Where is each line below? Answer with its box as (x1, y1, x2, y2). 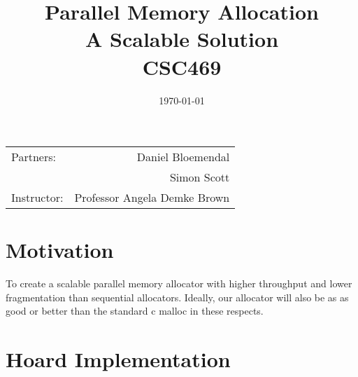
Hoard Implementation (6, 345, 231, 373)
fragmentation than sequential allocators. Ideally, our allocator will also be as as (6, 289, 349, 304)
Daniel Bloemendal (136, 149, 230, 165)
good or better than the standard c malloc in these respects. (6, 303, 264, 318)
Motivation (6, 235, 114, 264)
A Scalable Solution (85, 25, 279, 53)
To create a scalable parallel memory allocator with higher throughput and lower (6, 276, 352, 291)
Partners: (11, 149, 56, 165)
